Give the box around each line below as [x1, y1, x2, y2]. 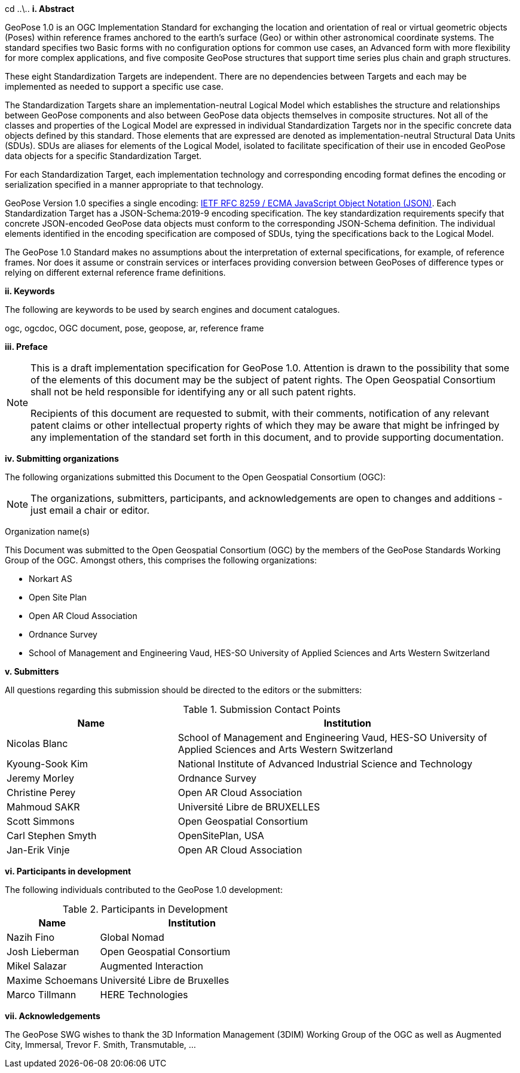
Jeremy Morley [7, 772, 75, 784]
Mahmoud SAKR [7, 801, 80, 813]
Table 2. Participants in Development [62, 903, 228, 915]
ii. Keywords [5, 286, 55, 296]
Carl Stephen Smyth [7, 830, 97, 842]
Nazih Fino [7, 931, 55, 943]
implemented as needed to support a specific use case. [5, 81, 224, 92]
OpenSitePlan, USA [178, 830, 264, 842]
